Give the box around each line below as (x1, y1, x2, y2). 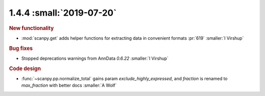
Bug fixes (9, 45, 33, 51)
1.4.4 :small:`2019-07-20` (9, 7, 117, 18)
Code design (9, 65, 41, 72)
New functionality (9, 24, 54, 31)
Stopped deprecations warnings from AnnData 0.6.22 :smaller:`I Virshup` (21, 55, 169, 61)
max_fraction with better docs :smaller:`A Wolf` (21, 82, 117, 88)
